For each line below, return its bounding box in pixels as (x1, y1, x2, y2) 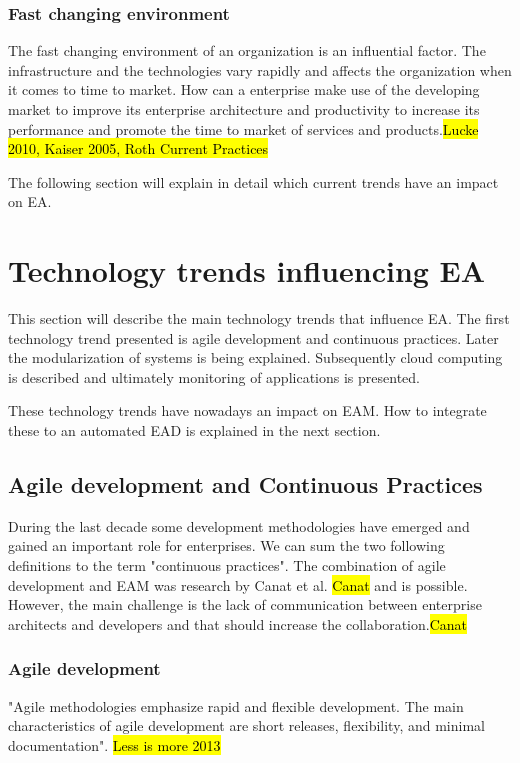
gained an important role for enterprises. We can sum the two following (8, 535, 445, 556)
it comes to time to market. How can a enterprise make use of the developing (8, 79, 480, 100)
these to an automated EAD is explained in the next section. (8, 420, 381, 441)
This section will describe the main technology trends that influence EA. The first (8, 308, 510, 329)
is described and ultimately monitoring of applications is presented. (8, 366, 420, 387)
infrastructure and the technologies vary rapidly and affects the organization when (8, 59, 512, 80)
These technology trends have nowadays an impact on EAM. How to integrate (8, 400, 487, 421)
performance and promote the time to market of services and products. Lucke (8, 118, 479, 139)
